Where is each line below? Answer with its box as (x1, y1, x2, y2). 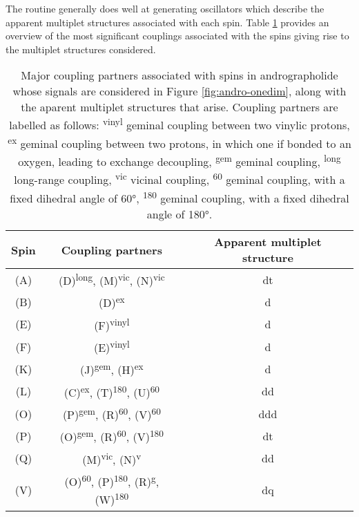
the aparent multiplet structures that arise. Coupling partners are (21, 99, 338, 115)
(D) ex (99, 292, 125, 311)
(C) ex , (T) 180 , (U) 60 (64, 382, 160, 400)
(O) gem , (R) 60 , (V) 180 (59, 426, 164, 445)
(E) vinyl (93, 337, 130, 356)
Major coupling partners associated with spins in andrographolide (21, 67, 338, 84)
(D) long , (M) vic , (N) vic (59, 270, 165, 289)
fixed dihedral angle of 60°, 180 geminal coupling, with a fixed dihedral (10, 187, 349, 207)
